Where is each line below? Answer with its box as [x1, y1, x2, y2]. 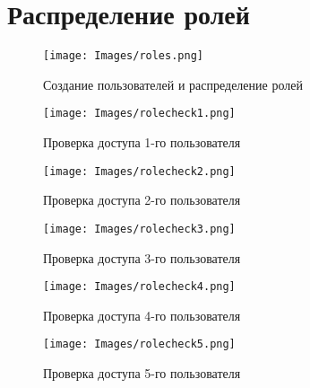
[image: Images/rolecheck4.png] [43, 280, 236, 294]
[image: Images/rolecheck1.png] [43, 107, 236, 120]
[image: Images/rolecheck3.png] [43, 222, 236, 235]
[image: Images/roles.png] [43, 49, 203, 63]
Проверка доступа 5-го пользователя [43, 364, 241, 383]
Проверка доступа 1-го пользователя [43, 133, 241, 152]
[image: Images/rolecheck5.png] [43, 338, 236, 351]
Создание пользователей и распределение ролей [43, 75, 303, 93]
